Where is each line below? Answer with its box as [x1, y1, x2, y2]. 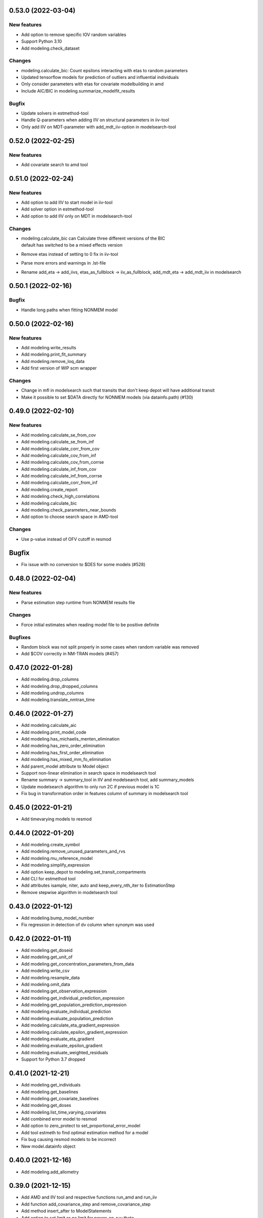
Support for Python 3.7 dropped [21, 1056, 85, 1062]
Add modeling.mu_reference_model [21, 855, 93, 861]
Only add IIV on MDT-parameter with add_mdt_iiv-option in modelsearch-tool [21, 124, 176, 130]
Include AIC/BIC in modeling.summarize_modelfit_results [21, 88, 135, 94]
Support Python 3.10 [21, 38, 62, 44]
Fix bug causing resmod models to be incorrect [21, 1137, 116, 1142]
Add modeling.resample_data [21, 974, 80, 980]
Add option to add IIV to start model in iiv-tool [21, 200, 113, 206]
